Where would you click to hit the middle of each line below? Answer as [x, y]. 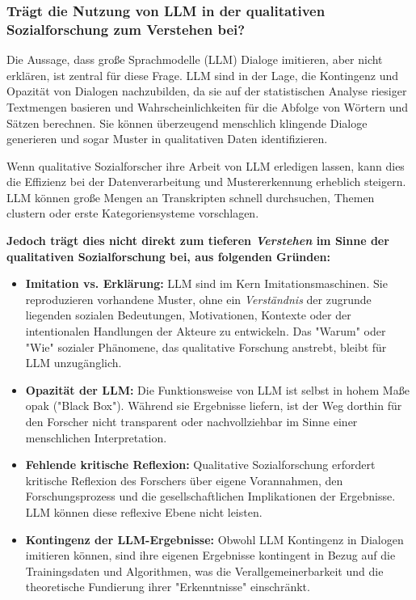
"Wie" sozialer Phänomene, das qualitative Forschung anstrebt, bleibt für [206, 346]
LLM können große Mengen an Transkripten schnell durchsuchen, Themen [191, 197]
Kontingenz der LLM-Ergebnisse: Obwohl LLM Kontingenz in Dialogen [214, 539]
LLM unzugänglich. [74, 363]
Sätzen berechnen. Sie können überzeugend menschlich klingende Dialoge [187, 123]
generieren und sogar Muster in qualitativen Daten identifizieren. [167, 139]
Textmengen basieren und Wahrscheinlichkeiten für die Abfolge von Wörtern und [208, 106]
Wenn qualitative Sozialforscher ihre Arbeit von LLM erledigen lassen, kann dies [206, 165]
